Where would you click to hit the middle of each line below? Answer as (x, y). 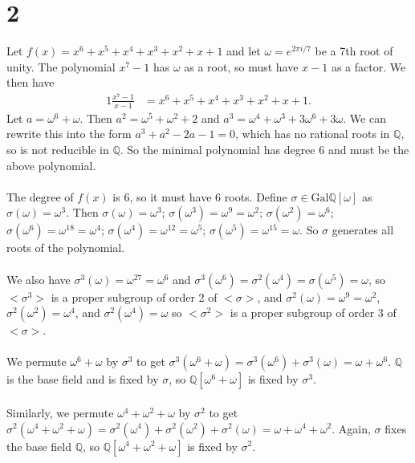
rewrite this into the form (69, 134)
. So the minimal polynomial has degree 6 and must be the (264, 150)
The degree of (40, 196)
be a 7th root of (354, 51)
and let (244, 51)
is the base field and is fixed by (83, 379)
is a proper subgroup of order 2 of (134, 296)
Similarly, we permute (60, 412)
